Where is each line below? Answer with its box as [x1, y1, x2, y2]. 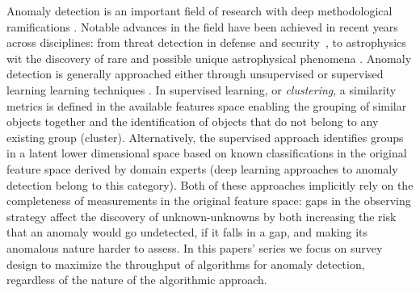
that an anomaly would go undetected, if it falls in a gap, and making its [6, 224, 368, 241]
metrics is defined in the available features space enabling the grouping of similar [6, 97, 407, 114]
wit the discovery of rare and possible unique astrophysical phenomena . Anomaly [6, 49, 412, 66]
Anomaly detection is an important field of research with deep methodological [6, 2, 393, 19]
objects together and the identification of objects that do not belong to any [6, 113, 379, 130]
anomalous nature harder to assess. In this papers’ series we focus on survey [6, 239, 383, 256]
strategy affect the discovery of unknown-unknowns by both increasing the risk [6, 207, 397, 224]
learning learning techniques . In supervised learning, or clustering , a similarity [6, 81, 397, 98]
